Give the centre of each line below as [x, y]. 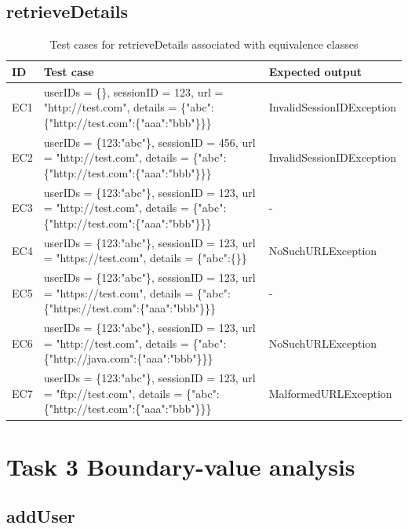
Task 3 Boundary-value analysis [181, 466]
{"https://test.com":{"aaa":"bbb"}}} [130, 308]
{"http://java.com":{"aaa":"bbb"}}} [128, 358]
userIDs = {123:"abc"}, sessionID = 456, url [149, 142]
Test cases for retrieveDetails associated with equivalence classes [204, 44]
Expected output [315, 71]
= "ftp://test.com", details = [113, 393]
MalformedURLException [330, 393]
